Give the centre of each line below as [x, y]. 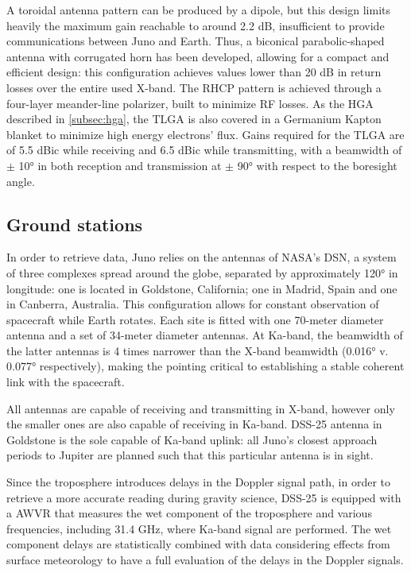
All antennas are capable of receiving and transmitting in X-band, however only [201, 408]
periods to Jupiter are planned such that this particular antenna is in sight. [190, 455]
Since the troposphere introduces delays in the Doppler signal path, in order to [198, 482]
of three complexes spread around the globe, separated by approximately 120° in [202, 272]
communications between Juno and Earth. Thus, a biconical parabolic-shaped [196, 41]
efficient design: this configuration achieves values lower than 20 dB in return [194, 72]
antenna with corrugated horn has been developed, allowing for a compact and [198, 56]
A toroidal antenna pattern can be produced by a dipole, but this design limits [199, 10]
